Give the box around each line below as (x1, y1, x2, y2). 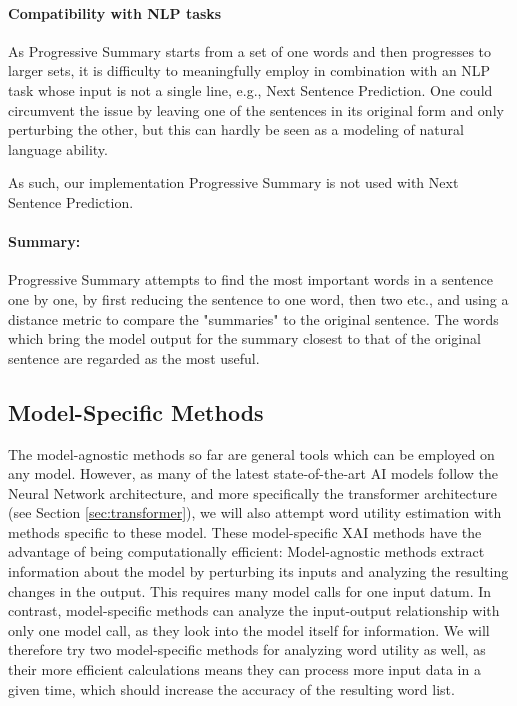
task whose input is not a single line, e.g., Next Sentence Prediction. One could (8, 79, 493, 100)
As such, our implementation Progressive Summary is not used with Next (8, 172, 459, 193)
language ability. (8, 138, 108, 159)
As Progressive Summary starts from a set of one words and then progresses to (8, 40, 492, 61)
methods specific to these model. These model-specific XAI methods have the (8, 521, 482, 542)
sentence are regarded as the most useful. (8, 347, 260, 368)
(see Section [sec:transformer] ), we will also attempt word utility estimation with (8, 502, 502, 523)
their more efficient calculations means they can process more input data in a (8, 659, 481, 680)
